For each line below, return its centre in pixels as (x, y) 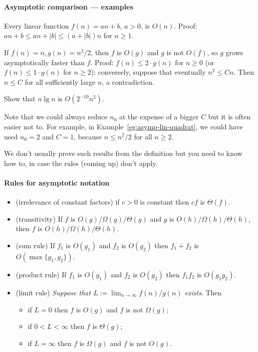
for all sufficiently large (60, 81)
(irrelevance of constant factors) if (68, 202)
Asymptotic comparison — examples (69, 6)
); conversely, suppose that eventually (148, 72)
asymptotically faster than (44, 62)
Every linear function (37, 25)
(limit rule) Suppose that (53, 292)
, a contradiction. (128, 81)
